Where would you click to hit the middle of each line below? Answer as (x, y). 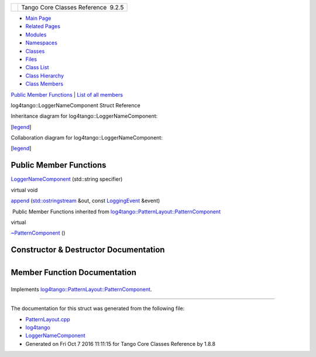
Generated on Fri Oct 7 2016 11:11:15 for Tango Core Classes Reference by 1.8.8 (121, 344)
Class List (37, 67)
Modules (36, 35)
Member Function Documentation (74, 272)
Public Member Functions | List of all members (67, 94)
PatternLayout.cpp (48, 319)
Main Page (38, 18)
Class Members (44, 84)
